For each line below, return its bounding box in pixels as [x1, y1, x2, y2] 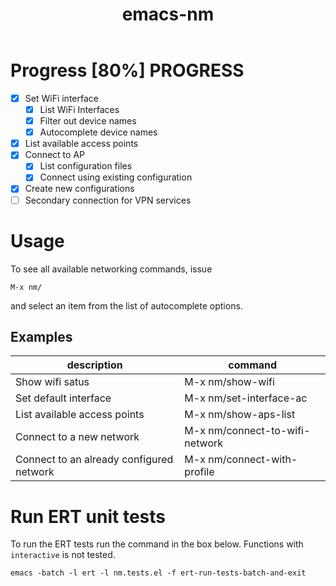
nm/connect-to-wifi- [208, 424, 311, 438]
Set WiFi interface [24, 92, 99, 104]
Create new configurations [24, 183, 135, 195]
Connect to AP [24, 149, 85, 161]
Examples [10, 328, 73, 345]
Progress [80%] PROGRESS [10, 59, 245, 82]
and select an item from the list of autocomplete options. [10, 299, 243, 312]
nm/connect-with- [208, 453, 298, 467]
